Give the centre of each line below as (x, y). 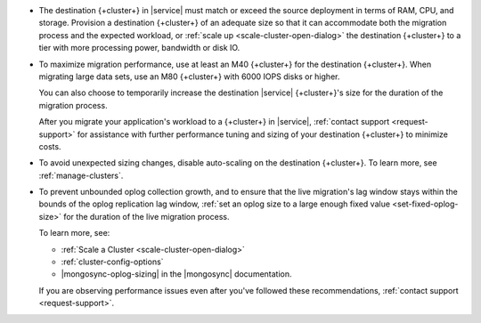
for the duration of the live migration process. (147, 216)
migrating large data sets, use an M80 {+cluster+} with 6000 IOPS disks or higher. (189, 77)
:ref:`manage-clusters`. (81, 175)
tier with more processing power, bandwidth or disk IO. (139, 48)
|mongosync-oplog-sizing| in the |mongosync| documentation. (177, 274)
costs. (50, 146)
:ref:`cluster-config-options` (112, 262)
